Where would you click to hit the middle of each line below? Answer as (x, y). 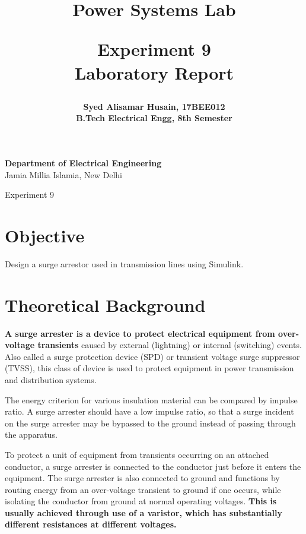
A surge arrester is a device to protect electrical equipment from (140, 333)
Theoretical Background (105, 304)
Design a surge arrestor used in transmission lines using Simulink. (124, 263)
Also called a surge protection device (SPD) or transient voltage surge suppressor (152, 356)
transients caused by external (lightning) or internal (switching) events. (170, 345)
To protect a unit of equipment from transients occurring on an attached (137, 454)
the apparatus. (31, 435)
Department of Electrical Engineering (83, 162)
